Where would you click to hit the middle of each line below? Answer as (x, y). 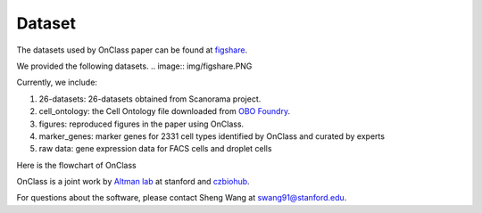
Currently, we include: (57, 82)
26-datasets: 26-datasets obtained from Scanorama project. (150, 99)
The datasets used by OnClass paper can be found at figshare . (132, 50)
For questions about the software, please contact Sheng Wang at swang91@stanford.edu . (182, 198)
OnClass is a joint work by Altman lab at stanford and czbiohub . (133, 182)
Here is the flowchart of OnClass (77, 165)
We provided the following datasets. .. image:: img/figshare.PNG (134, 66)
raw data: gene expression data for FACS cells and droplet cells (155, 149)
